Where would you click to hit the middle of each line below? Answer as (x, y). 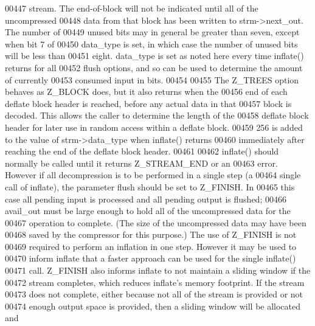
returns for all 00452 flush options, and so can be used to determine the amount (154, 67)
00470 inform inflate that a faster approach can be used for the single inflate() (151, 258)
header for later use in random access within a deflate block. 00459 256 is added (154, 127)
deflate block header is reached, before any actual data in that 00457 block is (148, 103)
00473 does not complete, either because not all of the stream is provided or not (154, 294)
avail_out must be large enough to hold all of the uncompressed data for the (148, 211)
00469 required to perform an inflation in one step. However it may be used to (151, 246)
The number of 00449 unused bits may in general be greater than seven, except (152, 32)
